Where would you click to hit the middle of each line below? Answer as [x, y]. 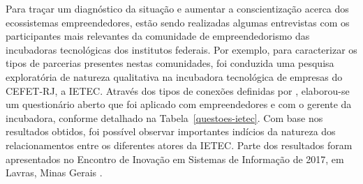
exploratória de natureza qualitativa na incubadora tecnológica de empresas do [174, 76]
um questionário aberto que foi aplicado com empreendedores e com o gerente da [179, 104]
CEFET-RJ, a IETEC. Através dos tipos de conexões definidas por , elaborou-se [178, 90]
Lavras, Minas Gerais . [54, 172]
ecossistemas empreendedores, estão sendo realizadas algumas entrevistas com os [178, 22]
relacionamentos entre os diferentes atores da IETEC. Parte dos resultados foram [179, 145]
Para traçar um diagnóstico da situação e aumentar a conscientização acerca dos [177, 8]
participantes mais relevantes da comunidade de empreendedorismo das [158, 36]
